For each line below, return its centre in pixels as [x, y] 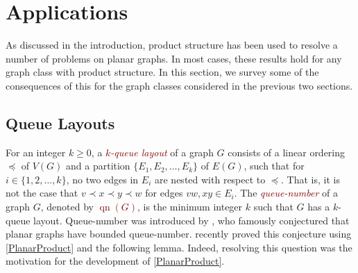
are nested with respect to [210, 179]
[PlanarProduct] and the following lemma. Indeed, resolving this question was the [179, 247]
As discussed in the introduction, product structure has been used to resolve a [172, 45]
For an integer [36, 152]
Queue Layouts [60, 123]
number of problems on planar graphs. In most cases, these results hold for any [174, 58]
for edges [164, 193]
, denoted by [67, 207]
